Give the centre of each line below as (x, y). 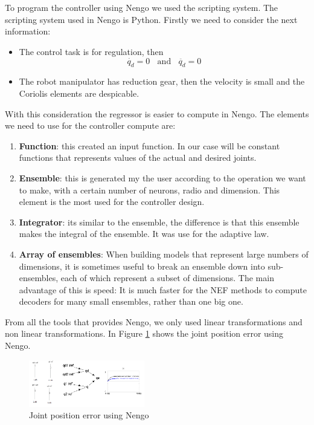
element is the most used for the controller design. (112, 202)
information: (28, 31)
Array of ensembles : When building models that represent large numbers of (164, 254)
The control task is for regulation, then (91, 51)
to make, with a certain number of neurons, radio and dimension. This (149, 190)
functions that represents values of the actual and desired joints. (138, 157)
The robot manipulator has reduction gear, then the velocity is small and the (162, 81)
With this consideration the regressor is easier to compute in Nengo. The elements (157, 113)
